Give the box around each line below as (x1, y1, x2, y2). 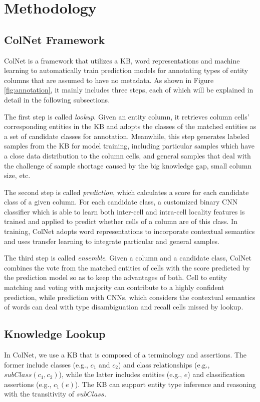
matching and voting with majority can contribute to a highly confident (4, 282, 224, 292)
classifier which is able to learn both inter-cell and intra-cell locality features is (4, 206, 245, 216)
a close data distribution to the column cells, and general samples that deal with (4, 150, 251, 160)
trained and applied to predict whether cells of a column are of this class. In (4, 216, 237, 226)
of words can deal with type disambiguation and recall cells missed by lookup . (4, 301, 243, 312)
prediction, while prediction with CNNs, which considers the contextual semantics (4, 291, 255, 302)
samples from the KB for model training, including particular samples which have (4, 140, 255, 151)
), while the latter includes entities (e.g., (59, 369, 182, 379)
